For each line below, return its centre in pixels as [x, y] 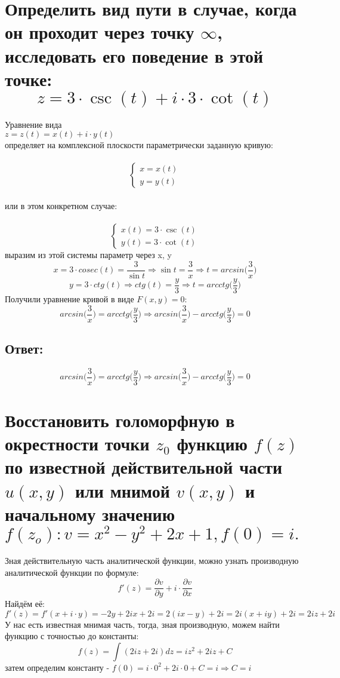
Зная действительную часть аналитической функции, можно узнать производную [152, 560]
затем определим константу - [57, 667]
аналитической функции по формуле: [72, 572]
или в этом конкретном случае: [61, 206]
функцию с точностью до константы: [72, 636]
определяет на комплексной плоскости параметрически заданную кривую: [139, 145]
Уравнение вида [33, 124]
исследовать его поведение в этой [134, 55]
